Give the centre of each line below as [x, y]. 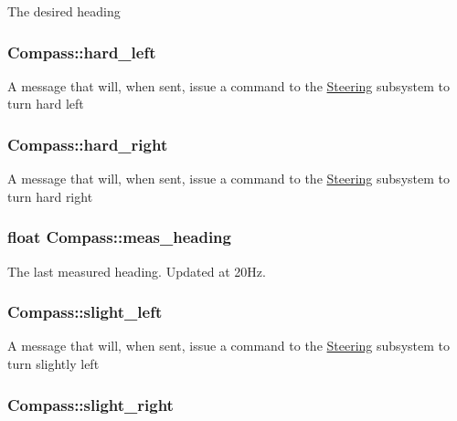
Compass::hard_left [82, 52]
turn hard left [46, 104]
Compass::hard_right [88, 144]
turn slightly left [53, 364]
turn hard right [50, 196]
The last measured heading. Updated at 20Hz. [137, 271]
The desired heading [64, 11]
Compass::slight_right [90, 404]
